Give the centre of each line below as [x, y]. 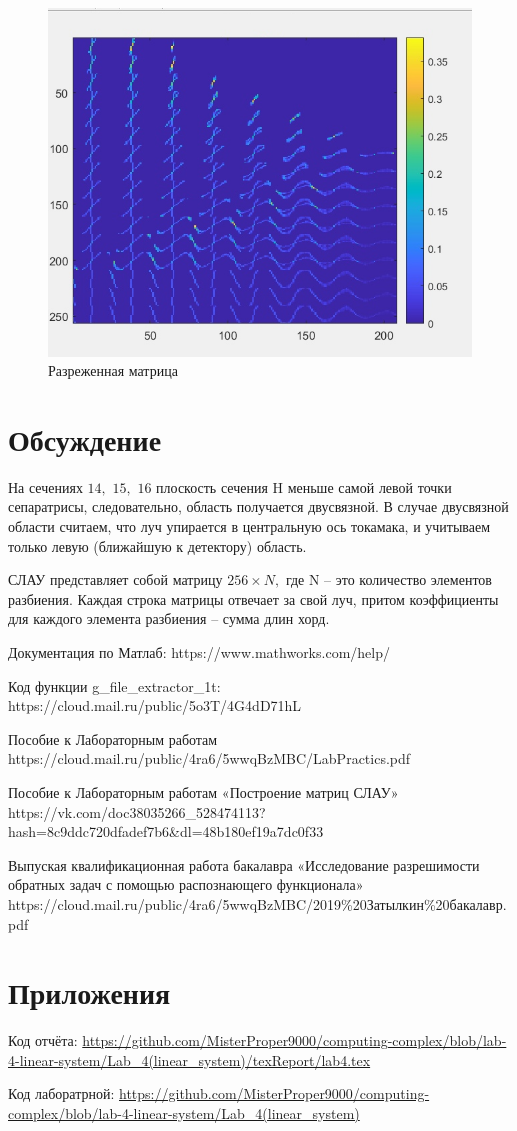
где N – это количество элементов [388, 579]
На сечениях [45, 486]
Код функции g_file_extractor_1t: [114, 685]
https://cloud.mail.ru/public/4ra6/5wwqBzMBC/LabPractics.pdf [209, 758]
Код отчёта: [43, 1040]
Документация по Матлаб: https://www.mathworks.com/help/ [199, 652]
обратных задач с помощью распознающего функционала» [186, 884]
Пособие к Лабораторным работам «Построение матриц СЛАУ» [203, 791]
